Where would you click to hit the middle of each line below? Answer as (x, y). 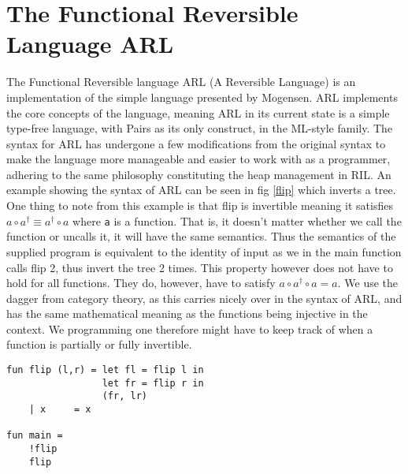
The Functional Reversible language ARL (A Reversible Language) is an (181, 82)
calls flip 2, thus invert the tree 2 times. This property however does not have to (200, 267)
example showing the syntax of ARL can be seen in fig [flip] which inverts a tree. (201, 190)
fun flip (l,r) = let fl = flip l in (105, 370)
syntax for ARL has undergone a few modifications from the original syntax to (196, 143)
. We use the (368, 283)
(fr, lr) (124, 396)
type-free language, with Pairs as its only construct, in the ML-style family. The (200, 128)
